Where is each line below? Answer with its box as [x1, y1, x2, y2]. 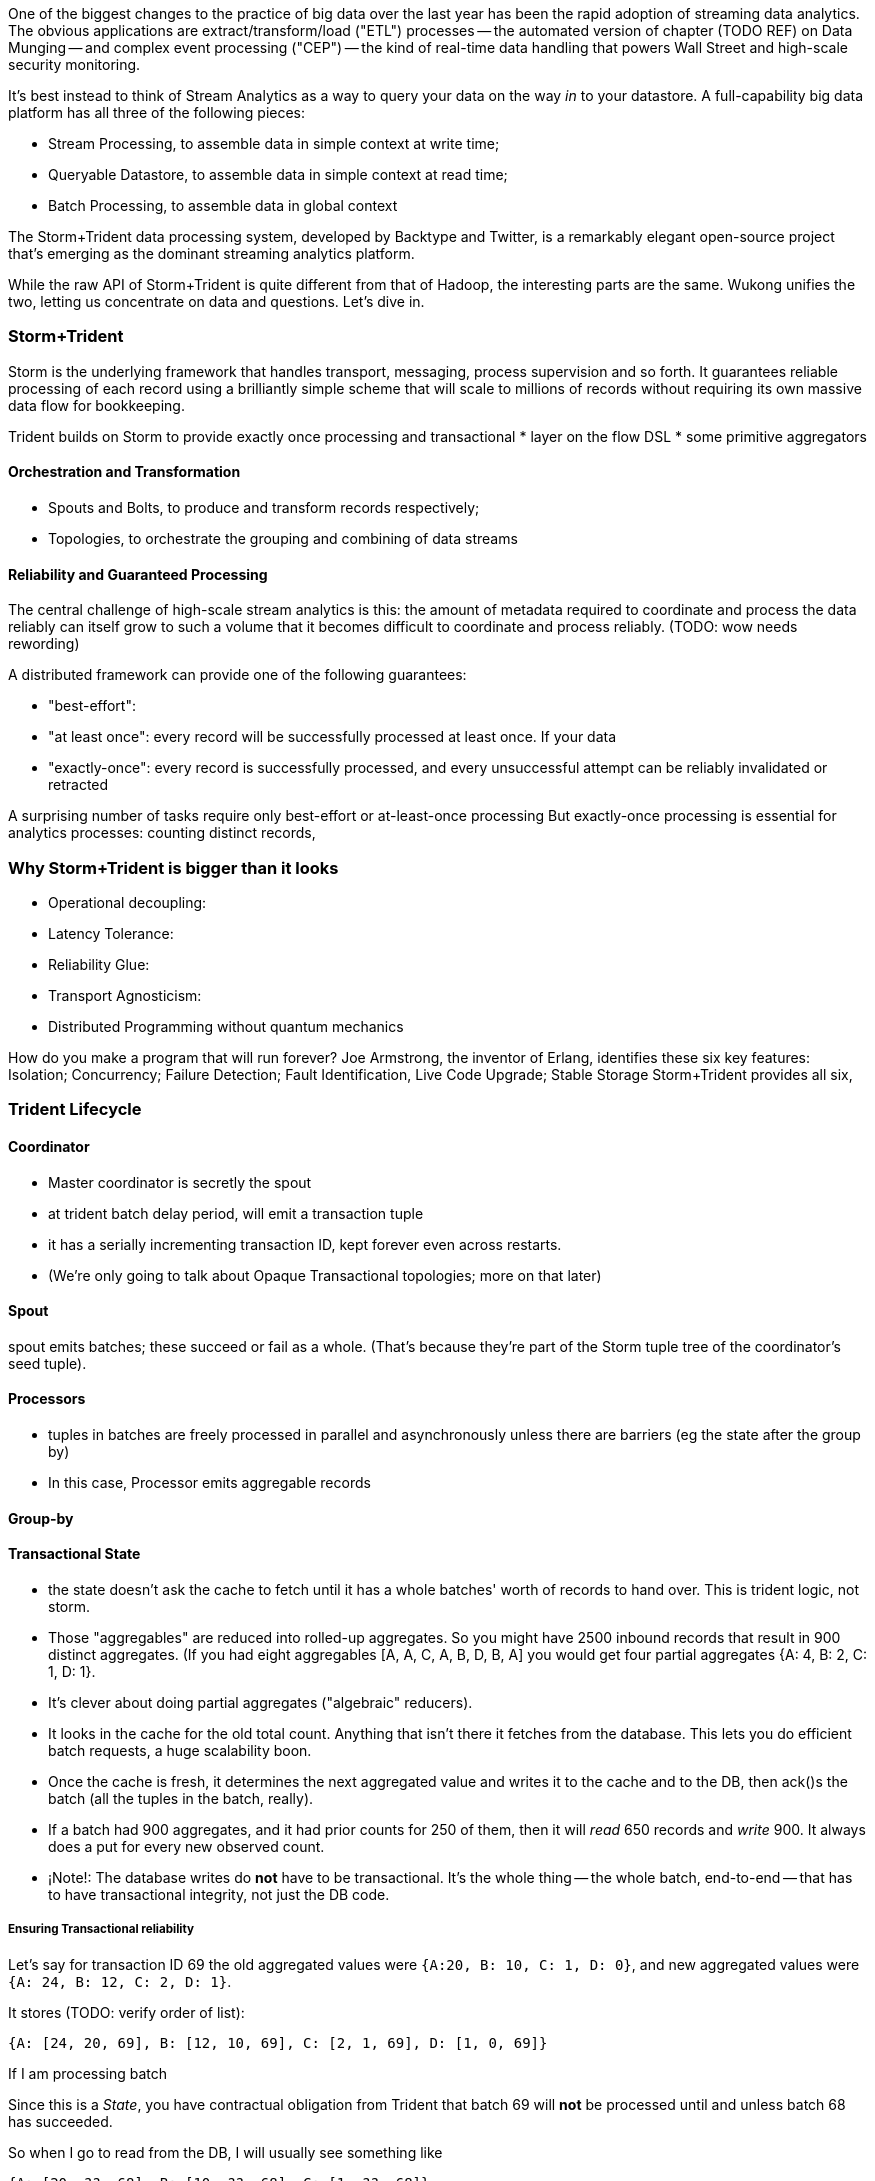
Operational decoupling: [48, 893, 207, 911]
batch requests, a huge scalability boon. [48, 1741, 312, 1759]
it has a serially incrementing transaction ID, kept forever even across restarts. [48, 1235, 562, 1253]
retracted [48, 776, 109, 794]
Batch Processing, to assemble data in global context [48, 197, 398, 214]
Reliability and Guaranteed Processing [8, 565, 268, 583]
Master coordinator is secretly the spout [48, 1173, 312, 1191]
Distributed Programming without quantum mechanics [48, 1017, 404, 1035]
